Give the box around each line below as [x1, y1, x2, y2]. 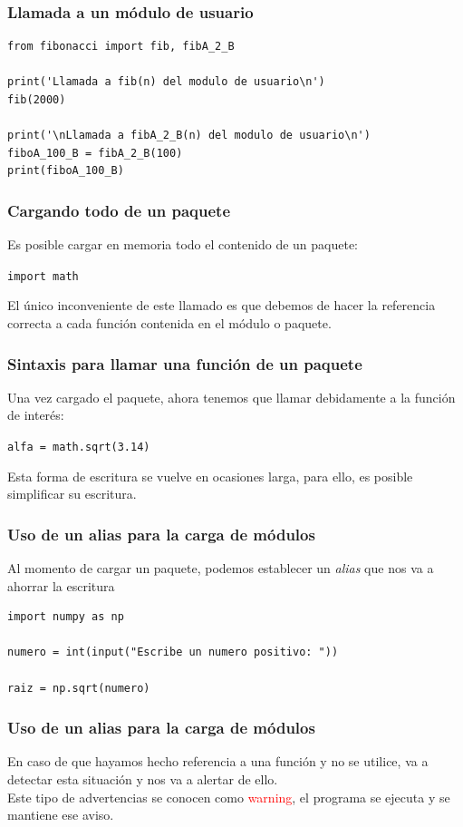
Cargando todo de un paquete [7, 199, 231, 221]
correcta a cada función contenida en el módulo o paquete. [7, 314, 332, 333]
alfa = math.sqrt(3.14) [7, 441, 150, 454]
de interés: [7, 405, 64, 424]
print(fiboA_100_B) [7, 164, 124, 178]
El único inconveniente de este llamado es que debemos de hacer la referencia [7, 296, 436, 315]
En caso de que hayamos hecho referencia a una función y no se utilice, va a [7, 752, 429, 771]
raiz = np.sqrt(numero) [7, 681, 150, 695]
